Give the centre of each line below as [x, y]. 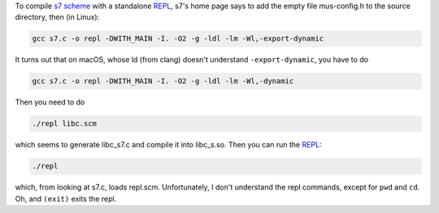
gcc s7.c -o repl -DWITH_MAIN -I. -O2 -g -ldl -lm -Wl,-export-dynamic [178, 39]
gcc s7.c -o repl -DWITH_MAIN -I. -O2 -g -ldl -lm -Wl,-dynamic [163, 81]
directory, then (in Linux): [57, 17]
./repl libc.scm [65, 124]
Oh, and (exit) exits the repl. [66, 198]
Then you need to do [50, 102]
